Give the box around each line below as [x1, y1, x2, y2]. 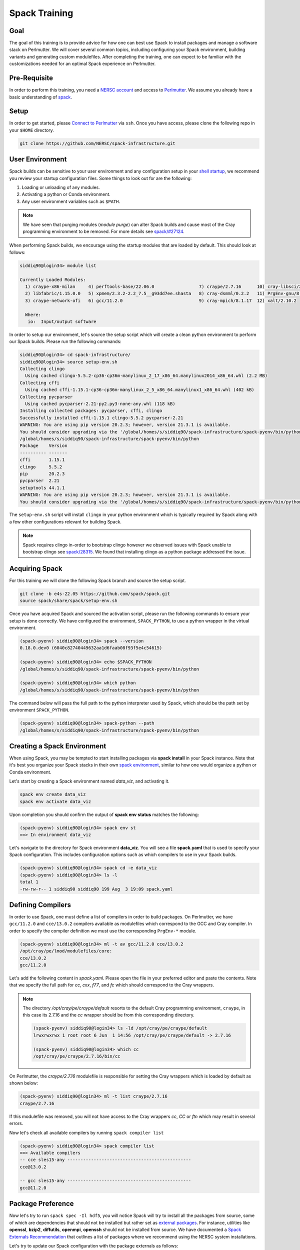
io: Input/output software [27, 318, 97, 324]
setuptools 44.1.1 [19, 485, 65, 490]
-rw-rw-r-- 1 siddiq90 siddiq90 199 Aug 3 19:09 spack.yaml [19, 886, 173, 892]
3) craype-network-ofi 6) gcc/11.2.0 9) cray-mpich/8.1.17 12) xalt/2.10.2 [25, 297, 297, 303]
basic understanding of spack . [9, 94, 72, 100]
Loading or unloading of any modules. [21, 184, 100, 190]
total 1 [19, 879, 38, 885]
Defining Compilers [9, 900, 71, 909]
